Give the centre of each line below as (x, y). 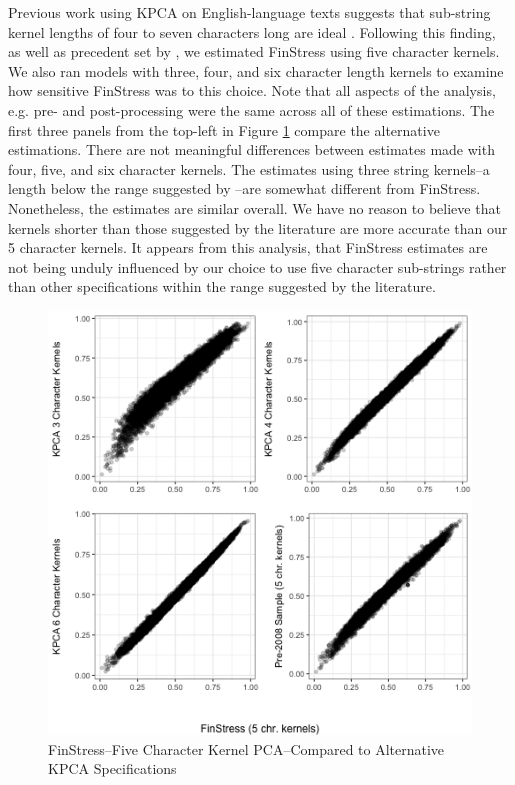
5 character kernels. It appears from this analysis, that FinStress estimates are (248, 247)
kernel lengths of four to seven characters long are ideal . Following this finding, (252, 31)
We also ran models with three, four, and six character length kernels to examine (256, 70)
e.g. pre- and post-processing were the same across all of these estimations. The (251, 109)
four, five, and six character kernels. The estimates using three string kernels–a (249, 168)
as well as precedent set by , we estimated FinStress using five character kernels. (254, 51)
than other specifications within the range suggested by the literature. (222, 286)
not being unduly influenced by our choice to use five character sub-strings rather (257, 266)
